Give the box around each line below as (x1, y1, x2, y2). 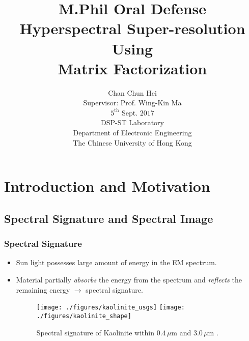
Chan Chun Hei (108, 87, 157, 98)
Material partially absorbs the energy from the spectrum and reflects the (16, 274, 242, 285)
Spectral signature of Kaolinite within (36, 327, 154, 337)
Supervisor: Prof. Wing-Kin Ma (83, 97, 182, 108)
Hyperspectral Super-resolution (19, 18, 245, 39)
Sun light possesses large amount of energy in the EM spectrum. (16, 257, 217, 268)
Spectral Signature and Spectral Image (4, 210, 213, 226)
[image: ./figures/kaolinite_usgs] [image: (36, 304, 185, 311)
